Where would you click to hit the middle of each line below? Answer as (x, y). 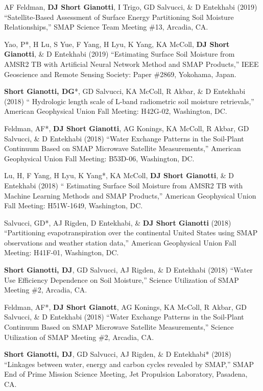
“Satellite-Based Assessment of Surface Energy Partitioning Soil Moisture (119, 17)
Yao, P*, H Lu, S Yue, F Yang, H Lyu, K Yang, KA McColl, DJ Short (117, 44)
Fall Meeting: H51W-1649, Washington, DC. (74, 205)
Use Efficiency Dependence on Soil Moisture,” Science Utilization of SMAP (122, 279)
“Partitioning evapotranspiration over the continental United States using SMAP (131, 233)
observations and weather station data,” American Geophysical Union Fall (120, 242)
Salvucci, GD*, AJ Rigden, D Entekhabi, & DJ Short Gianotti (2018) (118, 222)
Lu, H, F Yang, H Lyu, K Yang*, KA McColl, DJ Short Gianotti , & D (119, 175)
